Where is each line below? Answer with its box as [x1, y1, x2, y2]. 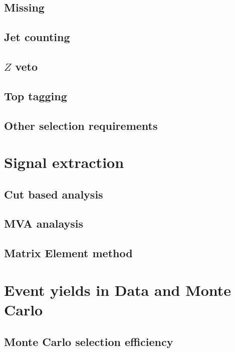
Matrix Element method [4, 245, 133, 261]
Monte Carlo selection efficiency [4, 333, 173, 349]
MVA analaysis [4, 216, 83, 231]
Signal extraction [4, 152, 124, 172]
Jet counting [4, 29, 70, 45]
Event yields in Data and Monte [4, 279, 231, 300]
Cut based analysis [4, 186, 103, 202]
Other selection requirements [4, 117, 158, 133]
